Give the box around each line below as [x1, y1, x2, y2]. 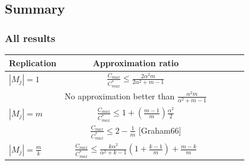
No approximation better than [65, 89, 175, 102]
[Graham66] [138, 124, 181, 136]
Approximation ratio [92, 56, 179, 69]
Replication [9, 56, 57, 69]
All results [5, 30, 56, 45]
